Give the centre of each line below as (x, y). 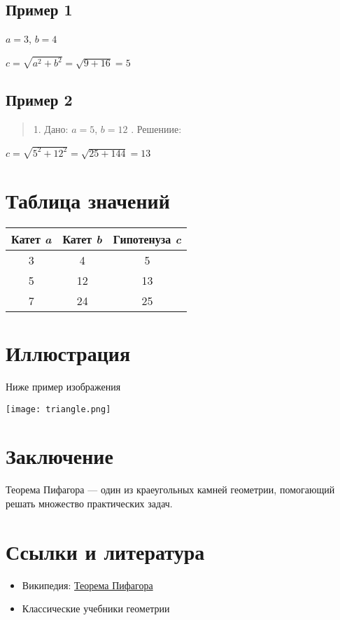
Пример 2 (39, 100)
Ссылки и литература (105, 551)
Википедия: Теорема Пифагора (87, 585)
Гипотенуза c (147, 239)
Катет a (31, 239)
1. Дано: (51, 129)
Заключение (59, 456)
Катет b (82, 239)
